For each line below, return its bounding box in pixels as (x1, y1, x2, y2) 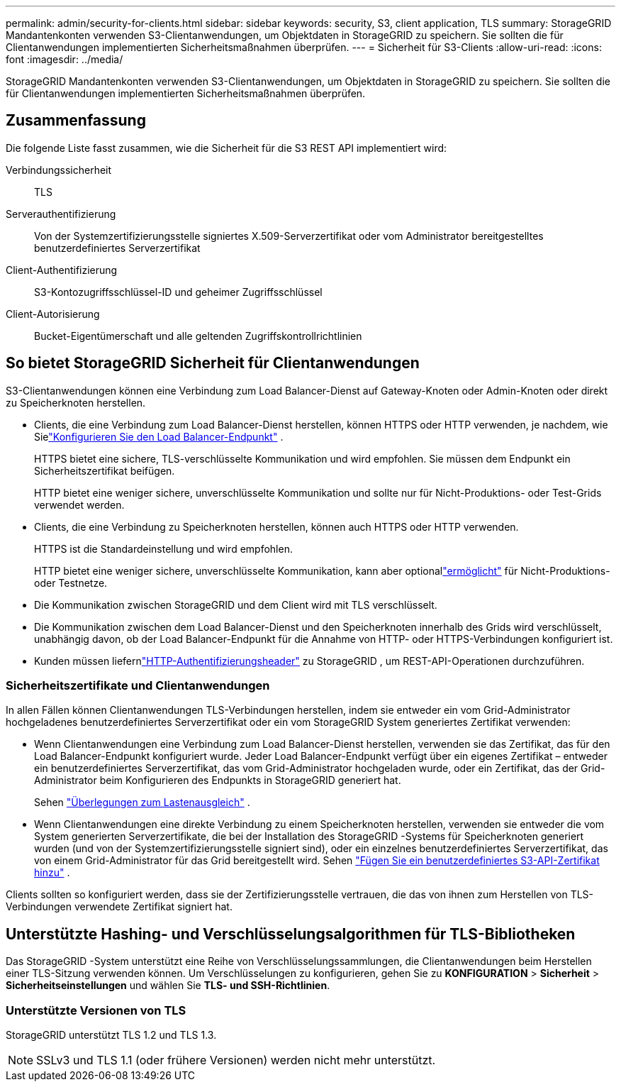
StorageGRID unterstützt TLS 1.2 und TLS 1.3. (6, 1029, 217, 1042)
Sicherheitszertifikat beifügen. (34, 464, 175, 477)
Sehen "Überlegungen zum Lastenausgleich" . (34, 796, 250, 809)
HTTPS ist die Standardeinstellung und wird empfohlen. (34, 542, 293, 555)
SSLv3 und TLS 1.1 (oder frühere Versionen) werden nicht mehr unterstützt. (36, 1053, 436, 1068)
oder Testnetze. (34, 576, 108, 589)
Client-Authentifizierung (6, 263, 118, 276)
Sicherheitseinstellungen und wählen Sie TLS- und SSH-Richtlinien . (6, 979, 330, 992)
